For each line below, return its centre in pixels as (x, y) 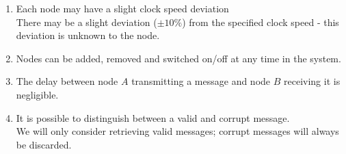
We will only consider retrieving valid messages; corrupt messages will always (177, 131)
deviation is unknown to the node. (88, 35)
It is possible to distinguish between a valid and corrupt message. (153, 117)
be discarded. (44, 144)
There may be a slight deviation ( (86, 22)
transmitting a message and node (201, 81)
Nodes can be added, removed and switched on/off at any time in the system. (178, 58)
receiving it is (312, 81)
